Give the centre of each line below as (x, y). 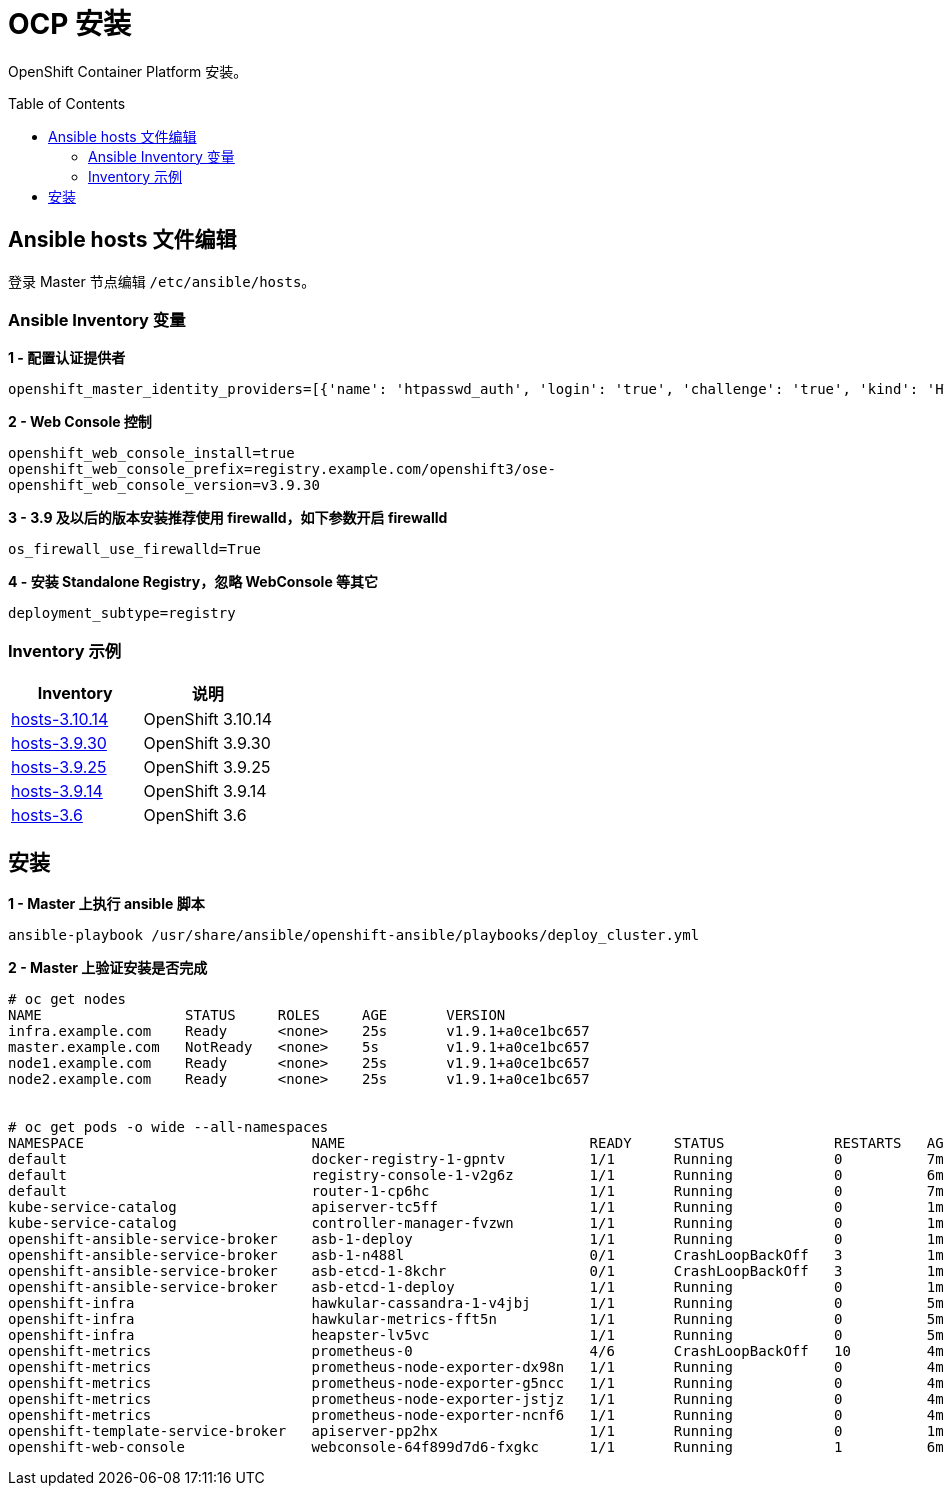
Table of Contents (67, 103)
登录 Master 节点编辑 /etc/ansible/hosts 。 (162, 281)
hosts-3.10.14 (60, 719)
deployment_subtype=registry (122, 613)
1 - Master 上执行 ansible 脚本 (106, 903)
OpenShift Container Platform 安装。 (128, 71)
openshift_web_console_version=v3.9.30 (164, 485)
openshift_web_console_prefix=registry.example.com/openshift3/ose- (282, 469)
